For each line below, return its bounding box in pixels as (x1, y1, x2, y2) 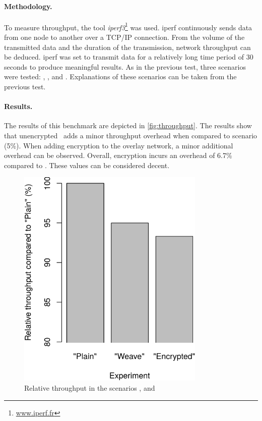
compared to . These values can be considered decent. (4, 160, 170, 170)
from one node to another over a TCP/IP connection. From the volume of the (4, 32, 245, 42)
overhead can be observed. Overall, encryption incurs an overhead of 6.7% (4, 150, 232, 161)
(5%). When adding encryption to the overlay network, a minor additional (4, 140, 233, 150)
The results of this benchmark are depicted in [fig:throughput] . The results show (4, 120, 252, 131)
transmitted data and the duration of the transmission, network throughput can (4, 41, 251, 52)
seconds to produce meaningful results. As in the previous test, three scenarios (4, 61, 246, 72)
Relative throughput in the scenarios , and (24, 382, 155, 393)
